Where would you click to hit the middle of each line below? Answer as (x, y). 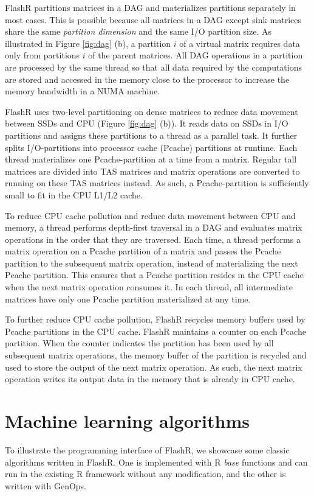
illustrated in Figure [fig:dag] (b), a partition (88, 43)
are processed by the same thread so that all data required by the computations (154, 67)
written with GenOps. (46, 485)
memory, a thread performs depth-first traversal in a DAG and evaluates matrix (154, 227)
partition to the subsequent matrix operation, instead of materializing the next (152, 263)
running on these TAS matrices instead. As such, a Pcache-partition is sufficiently (157, 183)
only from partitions (43, 55)
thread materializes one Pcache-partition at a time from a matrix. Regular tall (151, 159)
